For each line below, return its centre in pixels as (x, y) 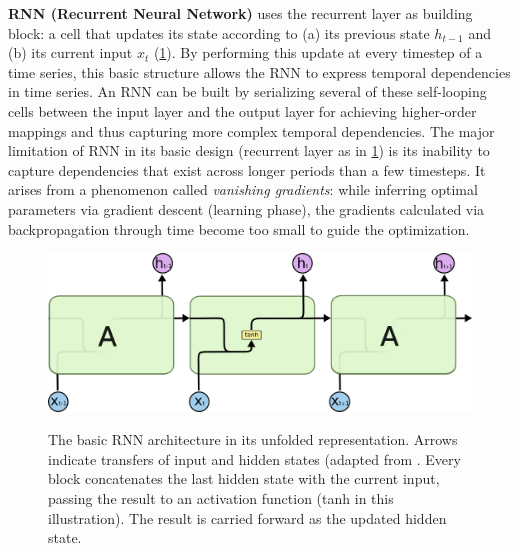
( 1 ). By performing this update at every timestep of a (318, 52)
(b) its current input (70, 52)
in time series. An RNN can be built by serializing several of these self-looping (247, 91)
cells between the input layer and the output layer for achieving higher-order (242, 110)
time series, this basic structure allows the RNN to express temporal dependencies (259, 71)
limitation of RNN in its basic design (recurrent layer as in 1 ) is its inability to (249, 150)
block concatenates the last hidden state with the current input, (244, 478)
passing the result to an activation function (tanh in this (221, 498)
